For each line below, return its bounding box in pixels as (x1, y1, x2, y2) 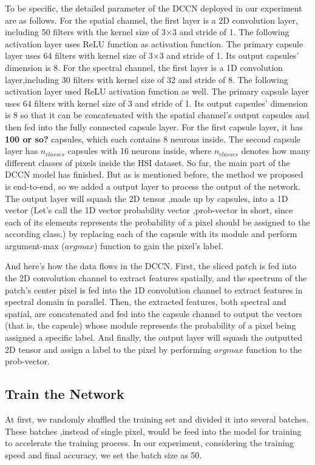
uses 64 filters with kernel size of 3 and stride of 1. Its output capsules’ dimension (5, 96, 308, 109)
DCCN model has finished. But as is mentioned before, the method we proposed (5, 168, 303, 181)
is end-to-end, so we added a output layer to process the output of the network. (5, 179, 300, 192)
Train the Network (5, 384, 124, 403)
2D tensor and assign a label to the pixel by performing (5, 343, 212, 355)
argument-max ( (5, 239, 65, 252)
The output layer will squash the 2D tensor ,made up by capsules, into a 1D (5, 192, 288, 204)
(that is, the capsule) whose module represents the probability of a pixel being (5, 319, 296, 332)
